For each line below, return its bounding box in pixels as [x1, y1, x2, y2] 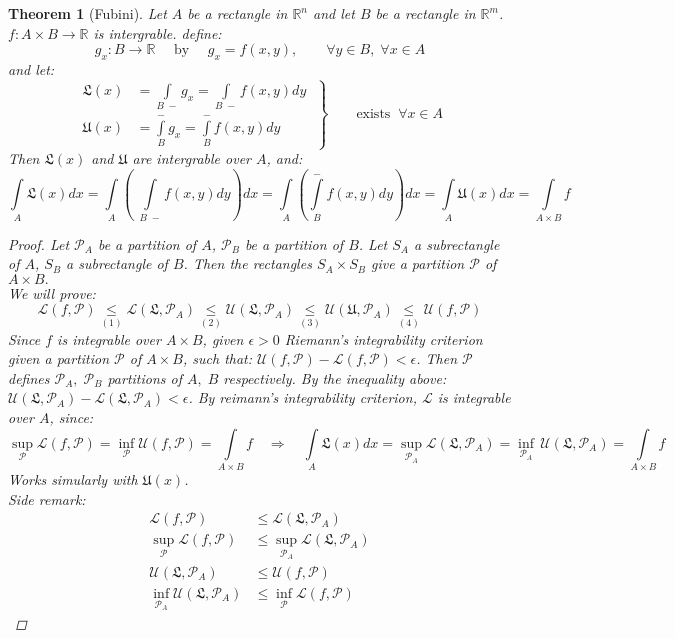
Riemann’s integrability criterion [284, 328, 483, 349]
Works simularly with [8, 468, 138, 489]
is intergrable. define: [93, 22, 222, 43]
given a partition [8, 348, 110, 369]
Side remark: [8, 488, 86, 509]
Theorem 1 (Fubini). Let [8, 3, 167, 23]
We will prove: [8, 282, 96, 303]
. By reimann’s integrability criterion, [188, 387, 417, 408]
